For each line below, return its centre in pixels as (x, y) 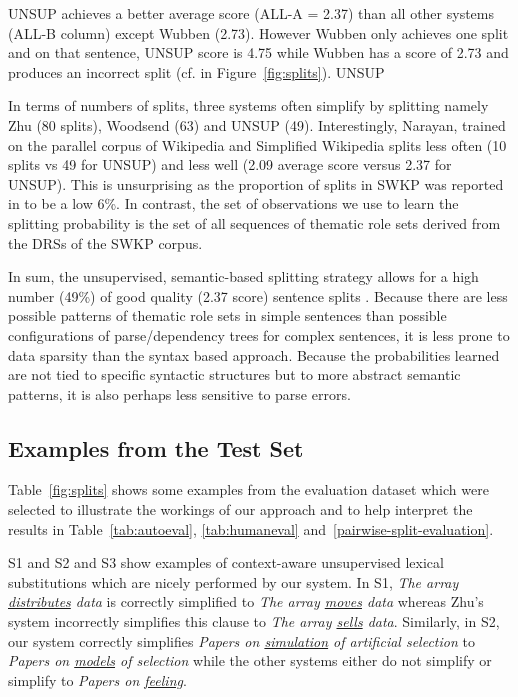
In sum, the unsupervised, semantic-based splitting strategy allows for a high (243, 276)
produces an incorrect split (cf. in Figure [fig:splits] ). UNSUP (196, 71)
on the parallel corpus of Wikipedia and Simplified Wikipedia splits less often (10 (257, 144)
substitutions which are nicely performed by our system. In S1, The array (233, 581)
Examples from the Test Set (156, 447)
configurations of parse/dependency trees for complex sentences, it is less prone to (259, 334)
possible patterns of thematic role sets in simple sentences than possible (227, 315)
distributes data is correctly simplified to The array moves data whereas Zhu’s (246, 601)
